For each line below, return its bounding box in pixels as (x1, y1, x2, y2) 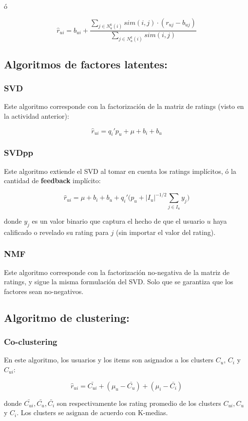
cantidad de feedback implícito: (4, 175, 101, 186)
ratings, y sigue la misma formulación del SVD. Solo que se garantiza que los (4, 276, 233, 287)
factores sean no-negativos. (4, 286, 84, 296)
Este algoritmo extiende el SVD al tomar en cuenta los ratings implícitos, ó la (4, 166, 236, 176)
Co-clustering (4, 336, 57, 348)
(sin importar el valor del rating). (115, 227, 216, 237)
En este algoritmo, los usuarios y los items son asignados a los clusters (4, 355, 214, 365)
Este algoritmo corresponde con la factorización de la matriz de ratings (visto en (4, 101, 244, 111)
